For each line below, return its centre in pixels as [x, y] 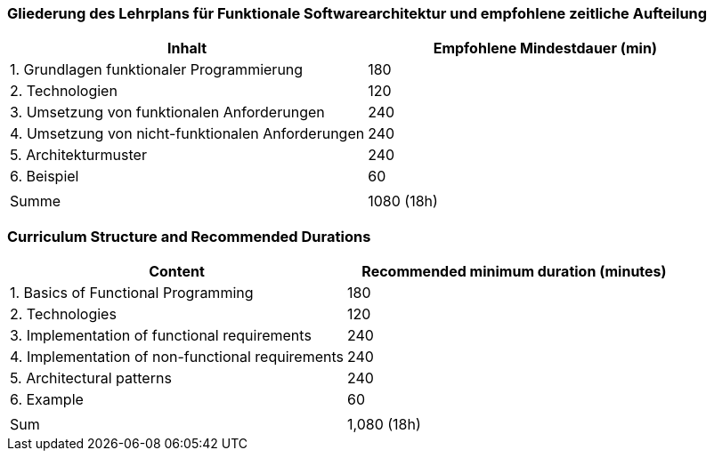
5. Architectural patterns [91, 378]
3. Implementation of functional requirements [161, 336]
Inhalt [187, 48]
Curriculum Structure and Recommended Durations [189, 236]
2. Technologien [64, 91]
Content [177, 272]
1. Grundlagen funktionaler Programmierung [157, 70]
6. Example [47, 400]
